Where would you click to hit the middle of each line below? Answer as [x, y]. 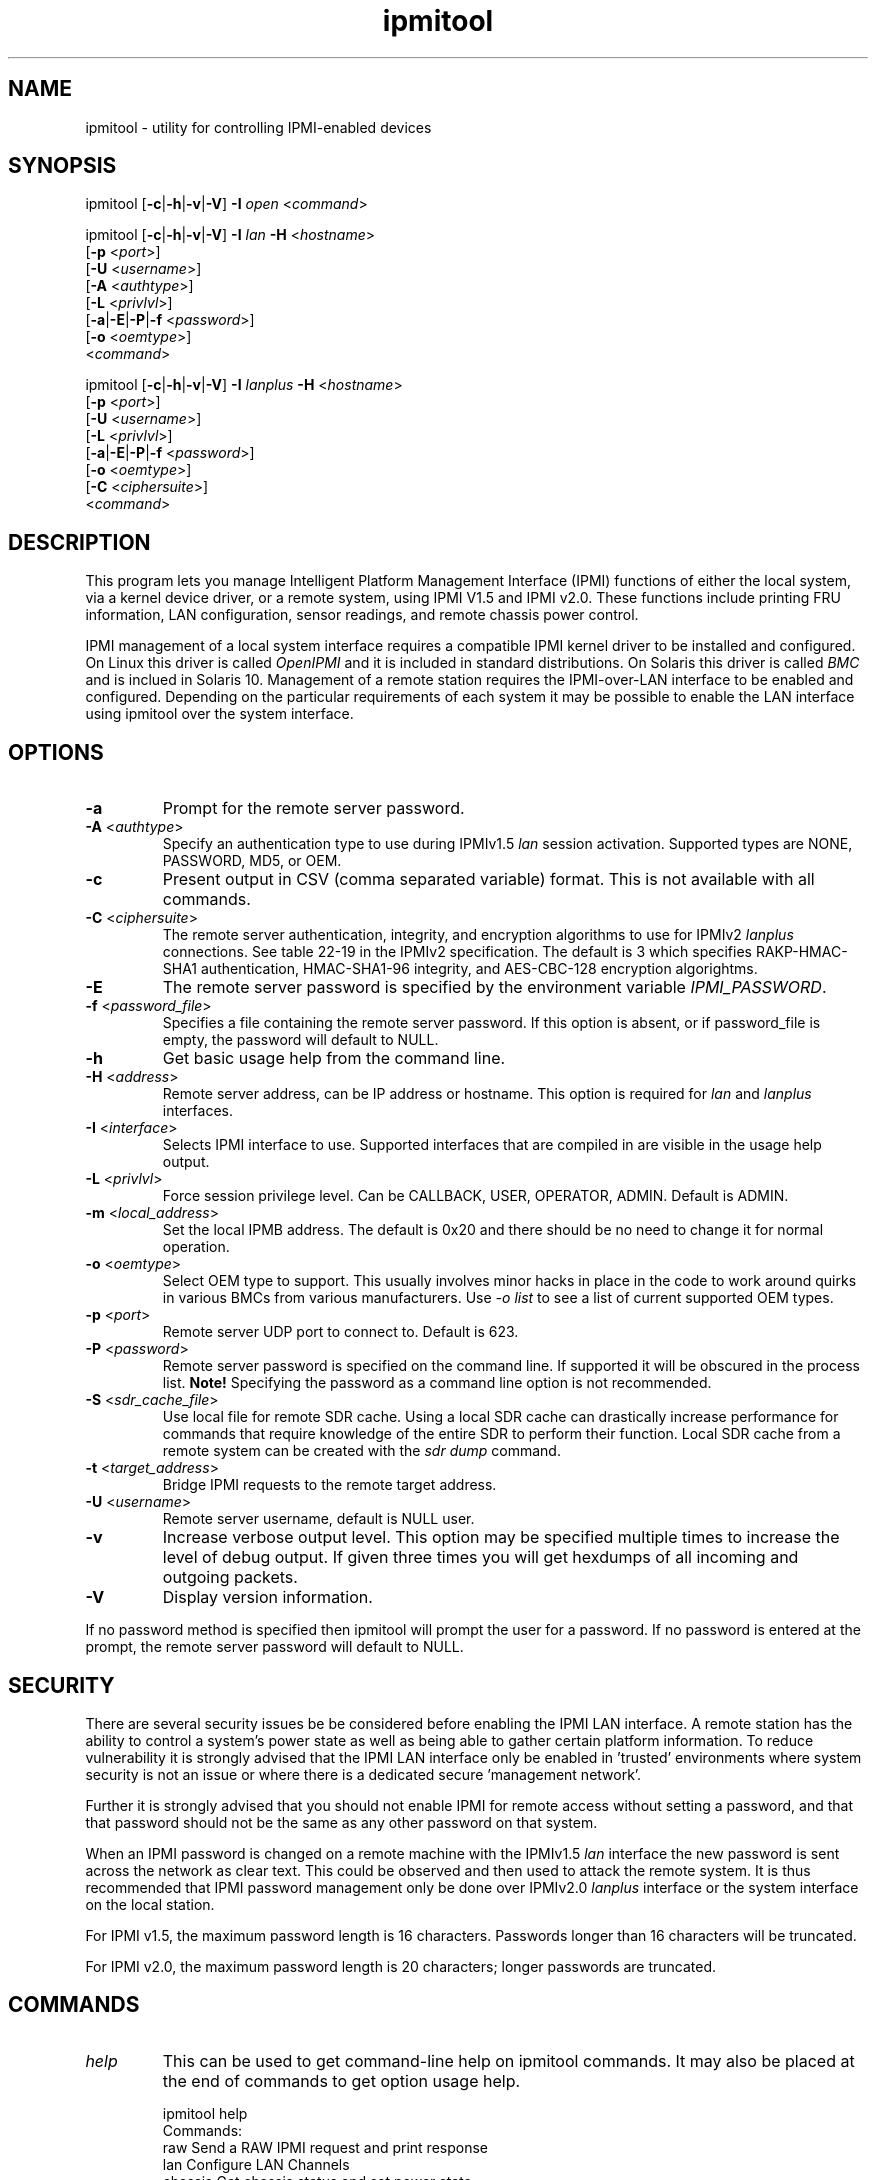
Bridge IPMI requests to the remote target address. [329, 1485]
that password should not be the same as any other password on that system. [341, 1822]
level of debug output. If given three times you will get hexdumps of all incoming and [480, 1557]
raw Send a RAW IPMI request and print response [325, 2147]
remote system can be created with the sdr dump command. [361, 1451]
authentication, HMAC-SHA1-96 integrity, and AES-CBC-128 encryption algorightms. [479, 969]
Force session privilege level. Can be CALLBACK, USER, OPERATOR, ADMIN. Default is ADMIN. [475, 1196]
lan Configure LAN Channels [256, 2164]
